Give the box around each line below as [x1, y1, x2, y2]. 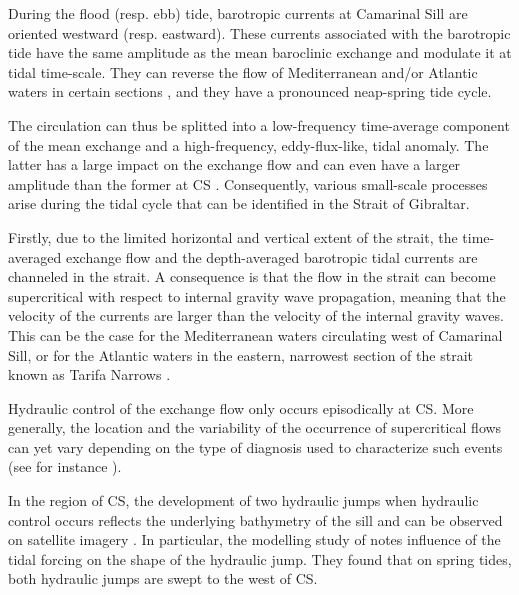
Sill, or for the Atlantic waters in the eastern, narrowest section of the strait [8, 344, 473, 365]
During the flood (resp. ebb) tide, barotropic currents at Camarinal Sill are [8, 3, 468, 23]
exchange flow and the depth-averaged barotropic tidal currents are [65, 246, 478, 267]
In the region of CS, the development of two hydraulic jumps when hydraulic [8, 490, 479, 511]
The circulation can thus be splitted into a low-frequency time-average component [8, 114, 510, 135]
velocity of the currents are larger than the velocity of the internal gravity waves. [8, 305, 504, 326]
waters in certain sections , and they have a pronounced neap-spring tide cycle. [8, 81, 492, 102]
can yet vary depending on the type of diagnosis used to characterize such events [8, 436, 503, 457]
